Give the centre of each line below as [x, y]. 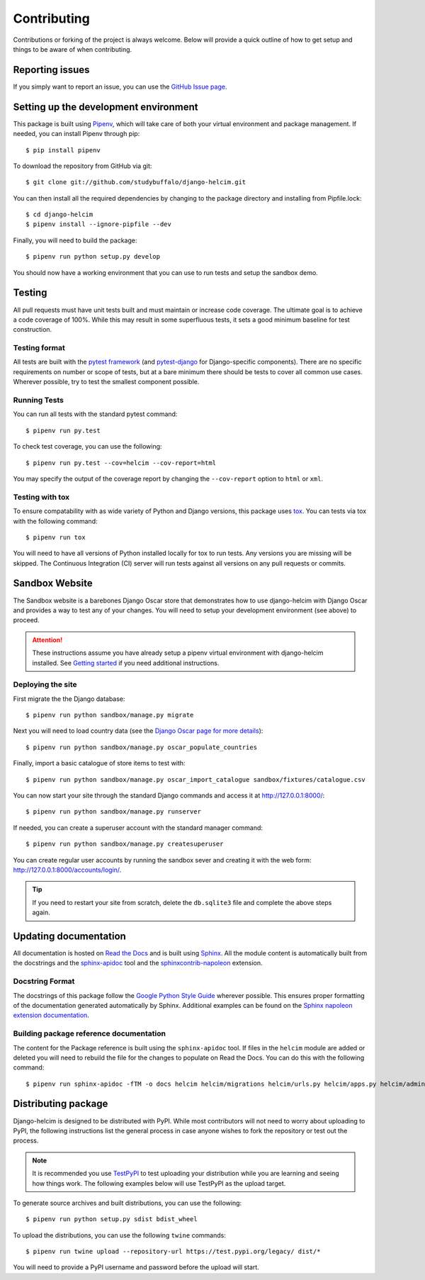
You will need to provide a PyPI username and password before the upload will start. [136, 1267]
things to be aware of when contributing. [73, 49]
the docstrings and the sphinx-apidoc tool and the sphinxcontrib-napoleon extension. [138, 963]
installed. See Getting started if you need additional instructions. [126, 663]
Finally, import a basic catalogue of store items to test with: [99, 763]
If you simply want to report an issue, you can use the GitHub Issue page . [120, 86]
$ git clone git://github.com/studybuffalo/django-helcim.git [136, 182]
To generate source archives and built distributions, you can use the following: [127, 1203]
